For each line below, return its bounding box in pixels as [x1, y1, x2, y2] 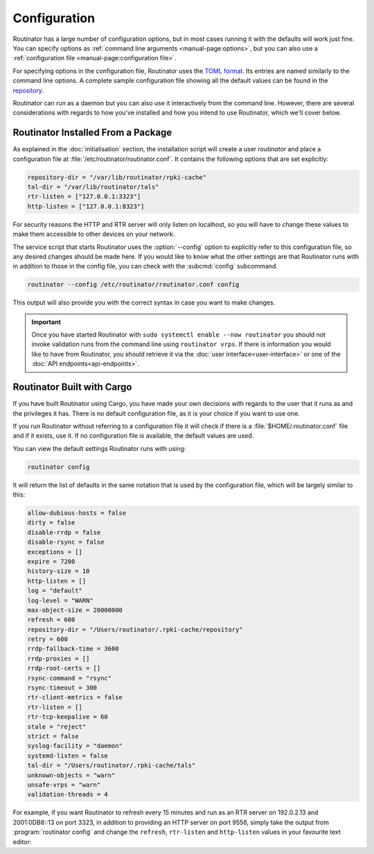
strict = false [27, 733, 79, 740]
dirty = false [27, 519, 75, 527]
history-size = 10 [27, 567, 90, 575]
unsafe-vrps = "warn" [27, 780, 101, 789]
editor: [12, 837, 32, 846]
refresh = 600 [27, 616, 75, 624]
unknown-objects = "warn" [27, 771, 116, 779]
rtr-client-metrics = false [27, 694, 123, 701]
